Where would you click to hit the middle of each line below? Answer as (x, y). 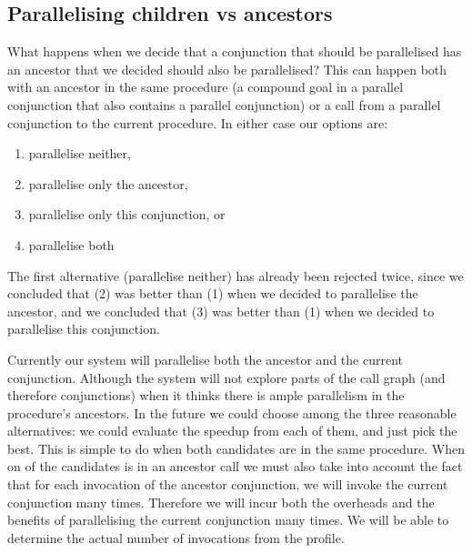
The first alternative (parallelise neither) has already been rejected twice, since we (236, 275)
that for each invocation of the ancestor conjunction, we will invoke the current (228, 484)
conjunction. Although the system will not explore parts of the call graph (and (226, 377)
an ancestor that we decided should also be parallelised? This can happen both (227, 69)
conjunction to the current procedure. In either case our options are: (198, 122)
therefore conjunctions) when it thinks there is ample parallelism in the (206, 395)
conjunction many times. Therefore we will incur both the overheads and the (221, 502)
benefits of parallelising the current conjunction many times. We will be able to (228, 520)
